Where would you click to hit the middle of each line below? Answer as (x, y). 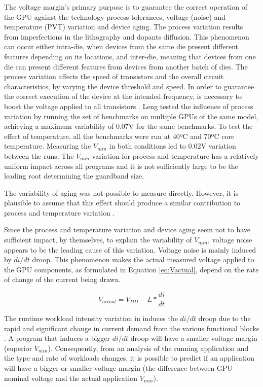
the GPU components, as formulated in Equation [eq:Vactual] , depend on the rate (131, 269)
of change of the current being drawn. (63, 279)
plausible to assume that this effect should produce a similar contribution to (122, 203)
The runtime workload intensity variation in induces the (91, 318)
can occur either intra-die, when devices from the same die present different (121, 46)
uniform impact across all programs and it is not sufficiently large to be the (121, 166)
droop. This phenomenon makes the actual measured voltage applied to (143, 259)
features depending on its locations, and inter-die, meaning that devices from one (130, 56)
